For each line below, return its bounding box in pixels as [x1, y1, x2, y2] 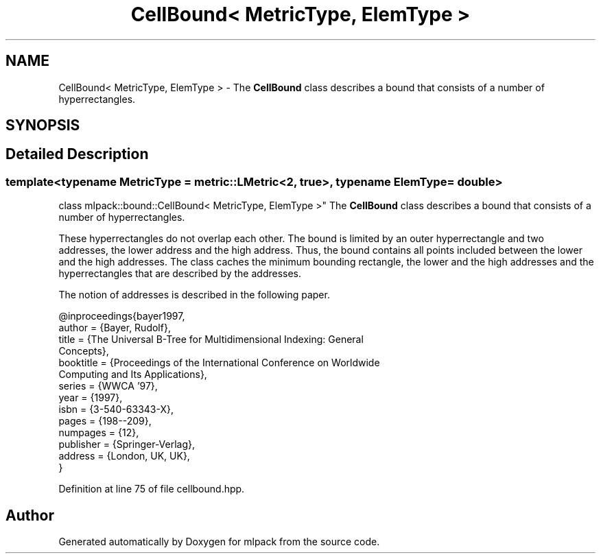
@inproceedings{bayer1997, [58, 310, 185, 322]
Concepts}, [58, 345, 109, 357]
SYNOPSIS [5, 117, 80, 134]
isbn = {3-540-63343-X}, [58, 403, 174, 416]
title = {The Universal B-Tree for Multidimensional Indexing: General [58, 333, 364, 346]
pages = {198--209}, [58, 415, 152, 427]
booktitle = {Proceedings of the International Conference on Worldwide [58, 357, 380, 369]
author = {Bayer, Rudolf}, [58, 322, 171, 334]
